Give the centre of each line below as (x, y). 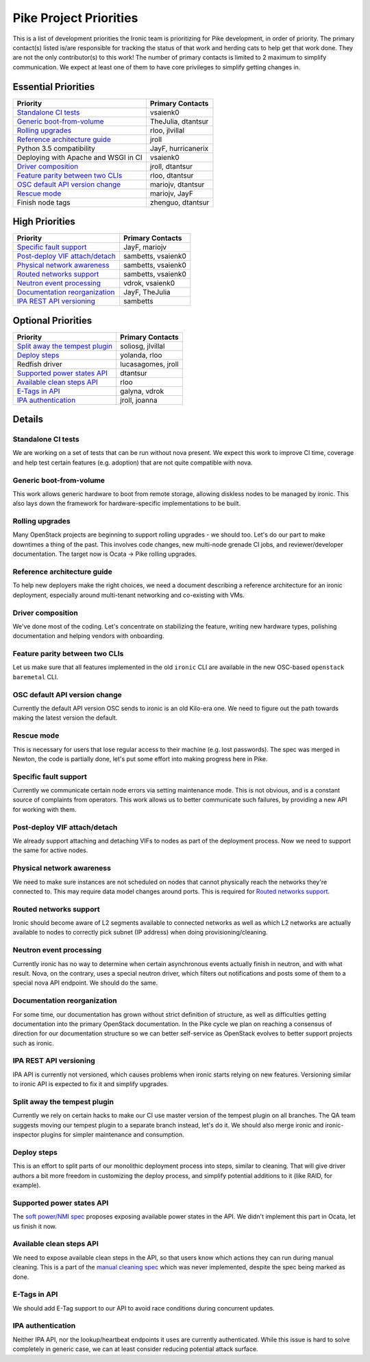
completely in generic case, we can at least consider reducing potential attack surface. (135, 1349)
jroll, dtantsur (171, 166)
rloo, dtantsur (172, 175)
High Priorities (44, 222)
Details (28, 420)
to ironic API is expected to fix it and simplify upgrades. (91, 1084)
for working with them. (45, 809)
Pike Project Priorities (75, 18)
